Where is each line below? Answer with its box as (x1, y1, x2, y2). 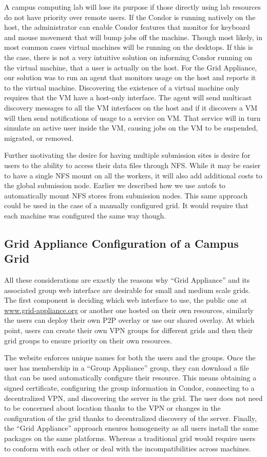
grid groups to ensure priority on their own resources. (4, 335, 172, 345)
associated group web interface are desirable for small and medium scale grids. (4, 284, 251, 295)
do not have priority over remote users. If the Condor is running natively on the (4, 11, 256, 22)
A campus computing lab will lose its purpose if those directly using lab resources (4, 2, 261, 12)
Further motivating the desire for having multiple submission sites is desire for (4, 150, 251, 160)
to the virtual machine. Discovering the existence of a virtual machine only (4, 82, 240, 93)
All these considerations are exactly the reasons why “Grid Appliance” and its (4, 275, 250, 285)
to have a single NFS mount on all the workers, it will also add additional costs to (4, 170, 262, 180)
